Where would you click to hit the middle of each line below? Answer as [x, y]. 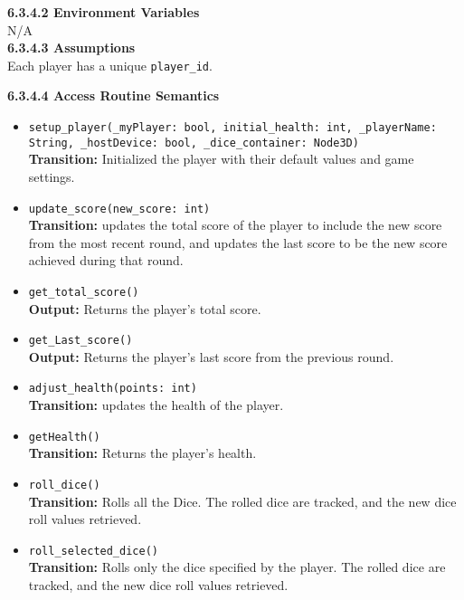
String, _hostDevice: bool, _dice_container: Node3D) [194, 143]
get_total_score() [84, 292]
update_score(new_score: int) [119, 209]
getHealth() [64, 437]
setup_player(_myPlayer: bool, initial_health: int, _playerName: [232, 128]
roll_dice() [64, 485]
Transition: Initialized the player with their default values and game [221, 159]
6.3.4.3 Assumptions [71, 48]
